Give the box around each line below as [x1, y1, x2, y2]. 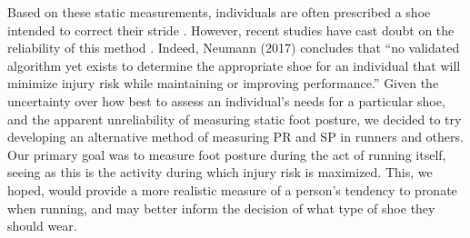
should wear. [7, 216, 77, 235]
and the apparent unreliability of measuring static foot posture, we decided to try [7, 109, 462, 128]
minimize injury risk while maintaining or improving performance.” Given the [7, 74, 439, 93]
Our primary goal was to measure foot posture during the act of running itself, [7, 144, 446, 164]
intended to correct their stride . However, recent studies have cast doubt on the [7, 20, 455, 39]
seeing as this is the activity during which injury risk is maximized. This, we [7, 163, 433, 182]
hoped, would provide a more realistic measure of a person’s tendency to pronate [7, 180, 457, 199]
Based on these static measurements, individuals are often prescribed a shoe [7, 3, 431, 21]
